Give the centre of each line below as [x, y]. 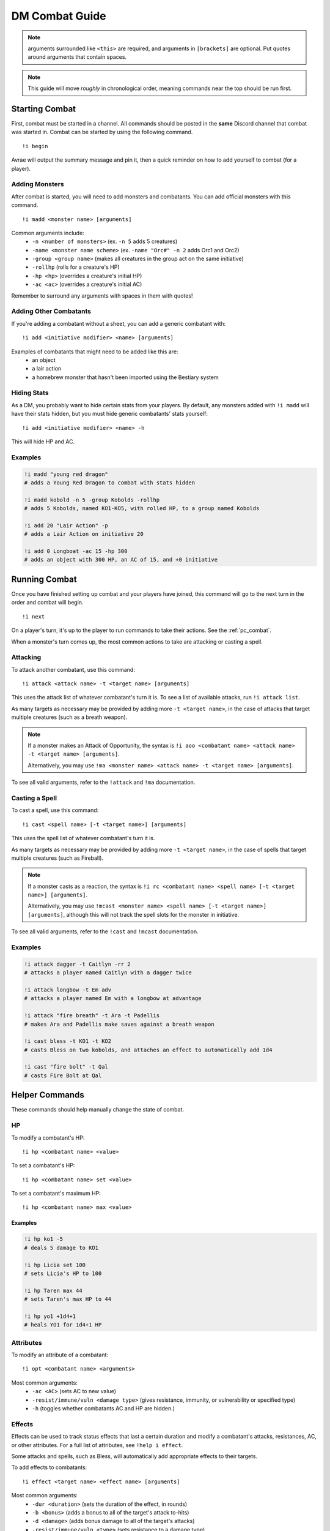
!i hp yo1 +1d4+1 [50, 1316]
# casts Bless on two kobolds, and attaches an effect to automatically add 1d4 [148, 1050]
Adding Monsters [38, 184]
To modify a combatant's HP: [48, 1138]
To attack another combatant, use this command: [73, 669]
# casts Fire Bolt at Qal [63, 1075]
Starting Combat [44, 109]
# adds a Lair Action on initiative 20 [84, 534]
